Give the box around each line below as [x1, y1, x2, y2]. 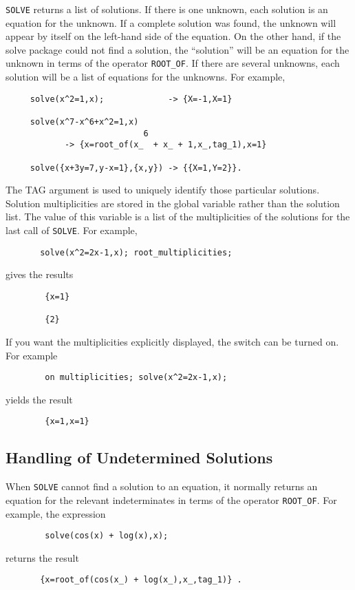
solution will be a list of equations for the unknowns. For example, [6, 70, 286, 84]
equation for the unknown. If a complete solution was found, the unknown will [6, 15, 336, 30]
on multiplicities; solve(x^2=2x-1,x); [45, 372, 228, 383]
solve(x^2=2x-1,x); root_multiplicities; [40, 247, 233, 257]
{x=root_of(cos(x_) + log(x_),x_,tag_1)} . [40, 575, 242, 585]
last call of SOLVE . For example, [6, 223, 138, 238]
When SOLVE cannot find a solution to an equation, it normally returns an [6, 479, 318, 494]
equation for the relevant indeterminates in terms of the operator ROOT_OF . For [6, 492, 337, 507]
